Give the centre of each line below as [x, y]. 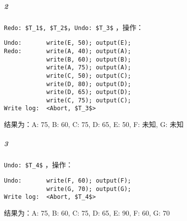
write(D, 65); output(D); [89, 92]
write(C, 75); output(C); [89, 100]
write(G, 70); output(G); [89, 189]
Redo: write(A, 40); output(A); [68, 51]
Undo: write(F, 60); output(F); [68, 180]
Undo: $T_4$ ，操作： [38, 165]
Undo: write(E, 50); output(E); [68, 43]
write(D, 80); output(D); [89, 84]
